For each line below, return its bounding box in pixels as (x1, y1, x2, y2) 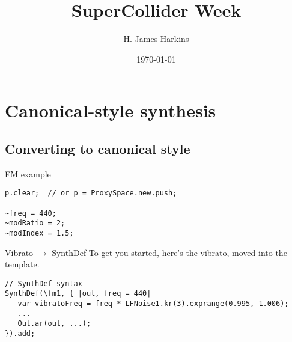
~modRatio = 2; (5, 219, 65, 228)
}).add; (5, 329, 35, 338)
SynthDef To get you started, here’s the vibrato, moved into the (52, 246, 287, 258)
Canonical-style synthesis (5, 98, 216, 123)
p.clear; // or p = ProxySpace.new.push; (5, 189, 177, 198)
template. (5, 258, 40, 270)
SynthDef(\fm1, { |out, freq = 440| (5, 289, 151, 298)
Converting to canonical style (5, 139, 190, 157)
